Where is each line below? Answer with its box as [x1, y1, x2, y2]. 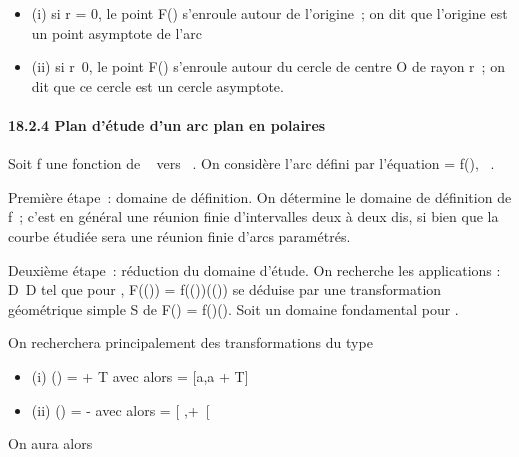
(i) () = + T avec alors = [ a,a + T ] [31, 365, 249, 386]
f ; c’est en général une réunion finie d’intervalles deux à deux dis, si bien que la [8, 206, 499, 227]
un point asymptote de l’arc [31, 22, 202, 43]
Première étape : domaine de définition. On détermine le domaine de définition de [8, 186, 512, 207]
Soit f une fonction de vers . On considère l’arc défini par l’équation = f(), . [8, 153, 495, 174]
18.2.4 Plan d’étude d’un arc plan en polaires [8, 114, 326, 135]
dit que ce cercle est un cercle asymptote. [31, 75, 284, 96]
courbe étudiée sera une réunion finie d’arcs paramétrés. [8, 225, 351, 246]
